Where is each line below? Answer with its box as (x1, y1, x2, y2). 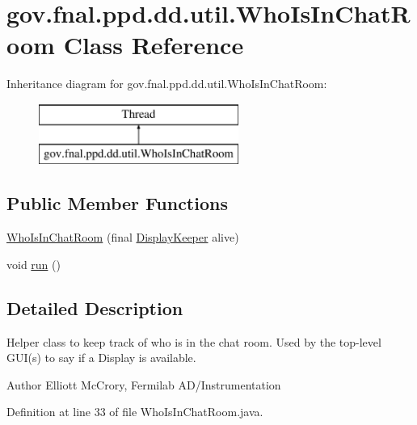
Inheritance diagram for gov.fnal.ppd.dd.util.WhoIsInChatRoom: (6, 75, 327, 92)
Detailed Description (6, 295, 183, 320)
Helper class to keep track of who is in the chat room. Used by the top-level (6, 333, 381, 350)
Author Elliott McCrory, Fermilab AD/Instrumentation (6, 376, 281, 393)
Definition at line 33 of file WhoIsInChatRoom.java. (6, 403, 263, 420)
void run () (6, 255, 61, 272)
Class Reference (63, 28, 244, 61)
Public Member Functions (6, 191, 228, 216)
